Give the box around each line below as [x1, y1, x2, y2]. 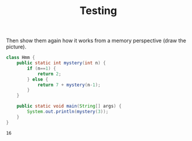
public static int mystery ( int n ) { [16, 60, 107, 66]
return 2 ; [37, 71, 61, 77]
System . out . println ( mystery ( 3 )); [27, 109, 109, 115]
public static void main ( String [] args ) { [16, 104, 122, 109]
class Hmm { [6, 54, 35, 61]
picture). [6, 43, 27, 50]
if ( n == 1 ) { [27, 66, 57, 71]
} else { [27, 76, 49, 82]
